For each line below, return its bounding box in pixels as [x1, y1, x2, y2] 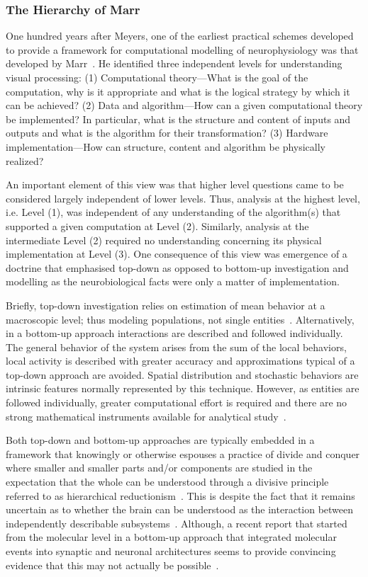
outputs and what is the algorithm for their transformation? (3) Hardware [6, 125, 328, 140]
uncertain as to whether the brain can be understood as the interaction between [6, 502, 354, 517]
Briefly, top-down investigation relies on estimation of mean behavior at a [6, 297, 325, 312]
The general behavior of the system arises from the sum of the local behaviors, [6, 339, 347, 354]
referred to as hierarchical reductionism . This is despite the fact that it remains [6, 488, 355, 503]
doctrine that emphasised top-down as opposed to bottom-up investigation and [6, 260, 349, 275]
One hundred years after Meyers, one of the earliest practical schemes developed [6, 28, 354, 43]
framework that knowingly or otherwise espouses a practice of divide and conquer [6, 446, 360, 461]
